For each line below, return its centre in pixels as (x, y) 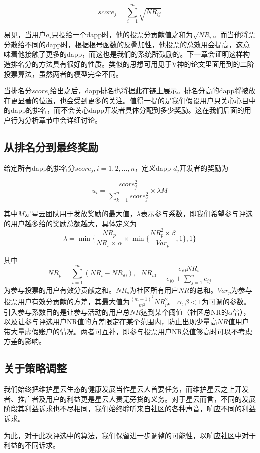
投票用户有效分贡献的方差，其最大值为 (67, 301)
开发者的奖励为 (204, 168)
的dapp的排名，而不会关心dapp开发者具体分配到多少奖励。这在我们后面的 (124, 110)
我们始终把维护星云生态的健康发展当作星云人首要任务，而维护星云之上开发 (126, 389)
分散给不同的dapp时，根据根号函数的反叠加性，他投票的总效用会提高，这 (124, 44)
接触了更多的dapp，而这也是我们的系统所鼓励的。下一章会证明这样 (134, 54)
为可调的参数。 (226, 301)
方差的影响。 (25, 341)
